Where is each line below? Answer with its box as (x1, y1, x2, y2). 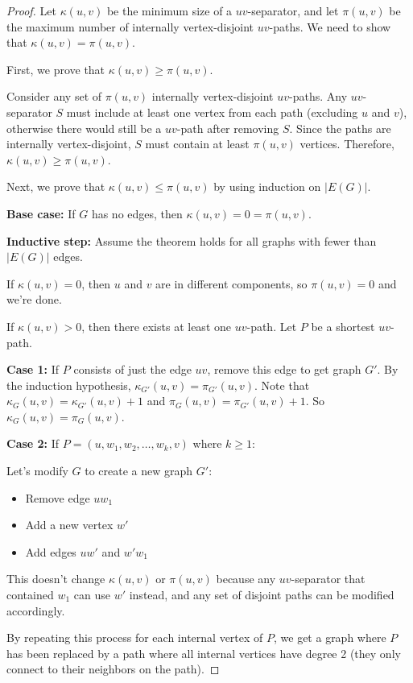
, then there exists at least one (81, 317, 231, 334)
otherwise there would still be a (6, 119, 162, 136)
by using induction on (213, 178, 321, 195)
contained (6, 586, 54, 603)
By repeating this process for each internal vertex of (6, 629, 263, 646)
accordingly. (6, 602, 65, 619)
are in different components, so (155, 275, 308, 292)
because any (216, 570, 276, 587)
